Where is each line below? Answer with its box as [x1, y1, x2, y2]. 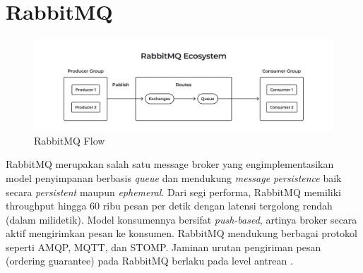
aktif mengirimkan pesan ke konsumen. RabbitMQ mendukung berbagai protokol [6, 226, 357, 241]
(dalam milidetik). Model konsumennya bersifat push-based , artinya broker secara [6, 212, 357, 226]
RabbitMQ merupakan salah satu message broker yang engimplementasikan [6, 157, 334, 171]
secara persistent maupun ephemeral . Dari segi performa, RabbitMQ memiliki [6, 184, 341, 199]
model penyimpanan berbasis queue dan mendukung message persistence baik [6, 170, 342, 185]
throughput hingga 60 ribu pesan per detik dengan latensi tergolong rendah [6, 198, 333, 213]
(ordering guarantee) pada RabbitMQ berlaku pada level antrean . [6, 253, 293, 268]
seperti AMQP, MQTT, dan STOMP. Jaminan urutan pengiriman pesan [6, 239, 321, 254]
